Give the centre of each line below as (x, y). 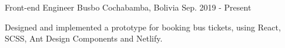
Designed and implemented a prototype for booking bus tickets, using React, (143, 27)
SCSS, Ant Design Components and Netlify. (84, 38)
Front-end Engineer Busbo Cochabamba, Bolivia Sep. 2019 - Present (128, 7)
